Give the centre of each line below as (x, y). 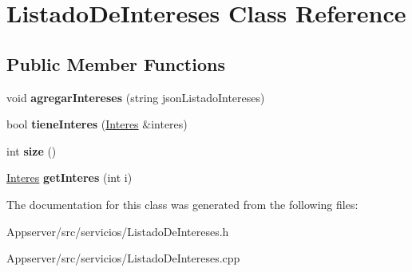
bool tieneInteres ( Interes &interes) (97, 124)
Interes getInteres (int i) (69, 177)
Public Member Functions (116, 63)
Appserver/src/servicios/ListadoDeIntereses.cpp (123, 258)
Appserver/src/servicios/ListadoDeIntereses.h (118, 231)
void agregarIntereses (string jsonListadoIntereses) (136, 97)
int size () (32, 150)
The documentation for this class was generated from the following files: (182, 204)
